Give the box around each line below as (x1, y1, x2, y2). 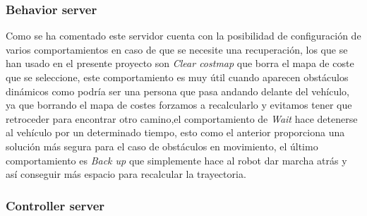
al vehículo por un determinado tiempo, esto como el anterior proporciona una (6, 125, 345, 140)
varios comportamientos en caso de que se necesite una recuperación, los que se (6, 42, 348, 56)
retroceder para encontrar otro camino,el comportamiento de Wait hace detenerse (6, 111, 358, 126)
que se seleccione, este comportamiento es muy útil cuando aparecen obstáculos (6, 70, 349, 84)
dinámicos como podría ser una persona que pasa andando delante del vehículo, (6, 83, 349, 98)
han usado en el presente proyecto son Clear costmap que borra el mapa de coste (6, 56, 354, 71)
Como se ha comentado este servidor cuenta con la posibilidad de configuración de (6, 28, 361, 43)
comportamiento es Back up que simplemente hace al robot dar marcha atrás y (6, 152, 347, 167)
